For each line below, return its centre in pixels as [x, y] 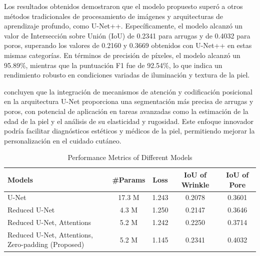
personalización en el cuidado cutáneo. [63, 140]
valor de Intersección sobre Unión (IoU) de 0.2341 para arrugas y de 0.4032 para [127, 35]
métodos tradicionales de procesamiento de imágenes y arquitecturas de [114, 16]
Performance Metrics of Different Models [130, 157]
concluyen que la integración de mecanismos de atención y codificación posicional [128, 91]
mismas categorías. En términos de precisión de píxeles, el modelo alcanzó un [122, 55]
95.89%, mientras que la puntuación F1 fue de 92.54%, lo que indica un [113, 65]
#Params [129, 179]
